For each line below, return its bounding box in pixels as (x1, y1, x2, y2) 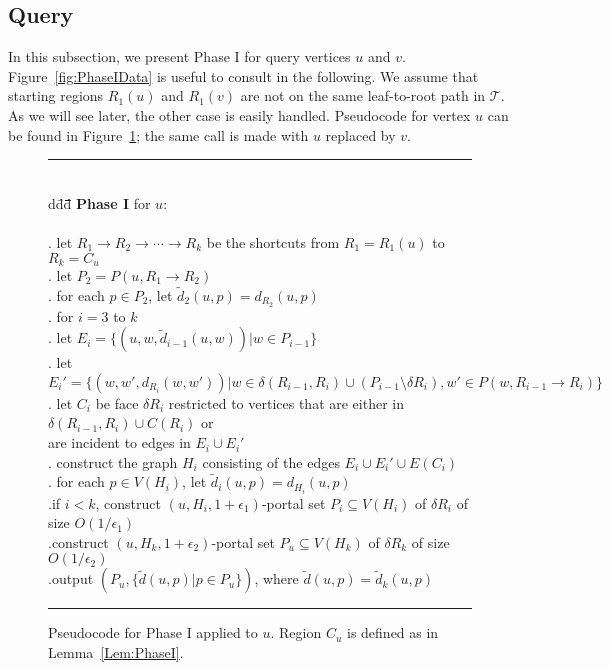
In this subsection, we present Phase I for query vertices (8, 46, 351, 67)
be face (95, 392, 139, 413)
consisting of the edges (202, 451, 340, 472)
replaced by (325, 124, 396, 145)
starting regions (8, 85, 104, 106)
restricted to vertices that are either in (168, 392, 404, 413)
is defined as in (346, 622, 439, 643)
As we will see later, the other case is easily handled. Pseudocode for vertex (8, 104, 471, 125)
